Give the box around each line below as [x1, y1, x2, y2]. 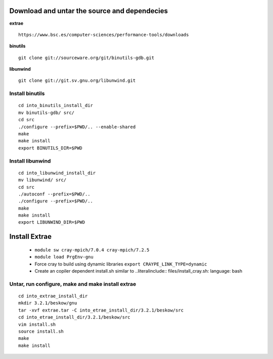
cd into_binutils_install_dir [18, 102, 94, 109]
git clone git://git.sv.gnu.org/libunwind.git [18, 78, 136, 83]
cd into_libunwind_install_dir [18, 170, 96, 176]
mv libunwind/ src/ [18, 177, 67, 183]
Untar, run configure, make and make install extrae [9, 280, 136, 287]
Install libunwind [9, 157, 51, 164]
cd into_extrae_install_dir [18, 293, 88, 299]
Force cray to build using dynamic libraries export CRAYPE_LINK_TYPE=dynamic [34, 261, 207, 267]
